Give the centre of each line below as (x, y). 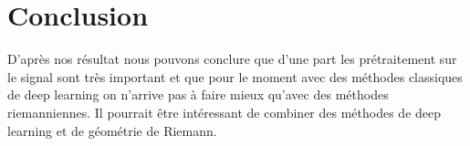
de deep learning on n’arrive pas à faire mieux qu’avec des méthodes (198, 94)
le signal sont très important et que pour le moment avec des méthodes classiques (235, 76)
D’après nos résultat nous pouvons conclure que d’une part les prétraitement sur (232, 59)
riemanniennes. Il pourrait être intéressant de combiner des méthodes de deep (225, 112)
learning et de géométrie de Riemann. (112, 130)
